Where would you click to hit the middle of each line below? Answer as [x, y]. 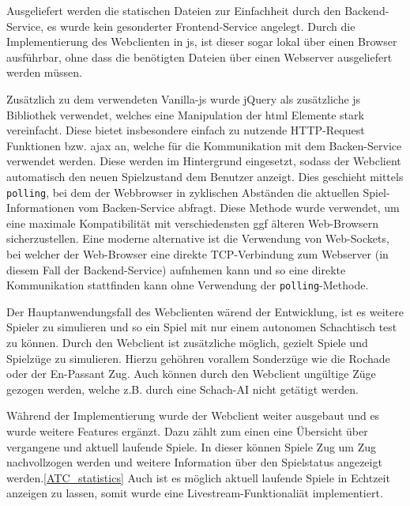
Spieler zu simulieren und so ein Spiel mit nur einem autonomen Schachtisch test [202, 327]
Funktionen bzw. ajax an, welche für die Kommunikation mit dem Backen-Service [204, 145]
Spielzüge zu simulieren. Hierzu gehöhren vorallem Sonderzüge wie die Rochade [198, 358]
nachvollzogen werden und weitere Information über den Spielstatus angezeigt [194, 462]
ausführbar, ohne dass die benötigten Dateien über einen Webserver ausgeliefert [199, 57]
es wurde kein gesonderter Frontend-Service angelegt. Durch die [201, 26]
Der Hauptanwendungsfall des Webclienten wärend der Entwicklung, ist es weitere [205, 311]
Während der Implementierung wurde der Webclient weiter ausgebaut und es [193, 415]
